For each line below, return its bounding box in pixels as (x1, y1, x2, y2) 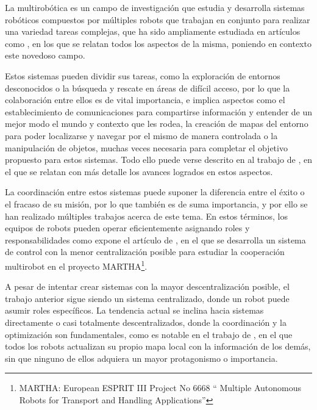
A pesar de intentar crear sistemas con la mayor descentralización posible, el (5, 280, 290, 293)
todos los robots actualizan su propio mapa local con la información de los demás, (5, 340, 311, 353)
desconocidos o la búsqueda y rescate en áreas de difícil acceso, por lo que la (5, 81, 290, 94)
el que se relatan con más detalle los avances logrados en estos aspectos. (5, 165, 273, 178)
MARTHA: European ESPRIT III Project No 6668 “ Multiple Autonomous (19, 381, 301, 394)
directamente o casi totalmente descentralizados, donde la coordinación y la (5, 315, 287, 328)
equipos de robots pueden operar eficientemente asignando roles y (5, 221, 250, 234)
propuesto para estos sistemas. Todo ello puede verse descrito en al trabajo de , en (5, 153, 312, 166)
